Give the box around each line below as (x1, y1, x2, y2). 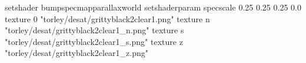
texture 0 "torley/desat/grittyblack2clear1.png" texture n (5, 12, 210, 24)
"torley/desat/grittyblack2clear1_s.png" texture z (5, 35, 183, 47)
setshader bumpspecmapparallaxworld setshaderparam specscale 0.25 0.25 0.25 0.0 (5, 1, 301, 13)
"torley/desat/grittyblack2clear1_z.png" (5, 47, 149, 59)
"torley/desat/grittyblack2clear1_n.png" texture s (5, 24, 184, 36)
